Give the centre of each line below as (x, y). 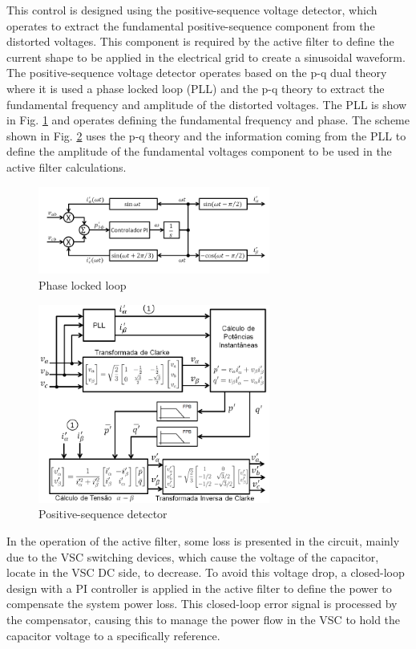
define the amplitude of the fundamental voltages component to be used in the (199, 151)
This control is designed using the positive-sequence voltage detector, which (192, 10)
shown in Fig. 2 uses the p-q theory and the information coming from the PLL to (206, 135)
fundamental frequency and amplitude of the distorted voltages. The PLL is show (207, 104)
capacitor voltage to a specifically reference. (113, 635)
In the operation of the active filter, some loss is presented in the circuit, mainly (203, 541)
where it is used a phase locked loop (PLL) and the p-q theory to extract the (196, 88)
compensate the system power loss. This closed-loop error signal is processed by (202, 604)
